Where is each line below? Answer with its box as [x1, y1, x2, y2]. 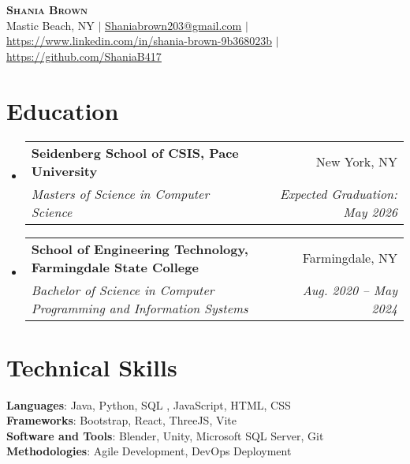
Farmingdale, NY [302, 249, 397, 267]
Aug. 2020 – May [302, 280, 397, 299]
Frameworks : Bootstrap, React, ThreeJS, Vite [6, 412, 237, 428]
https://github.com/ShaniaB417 [6, 47, 162, 64]
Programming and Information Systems [31, 298, 248, 317]
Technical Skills [6, 350, 177, 383]
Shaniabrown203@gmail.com [105, 17, 242, 33]
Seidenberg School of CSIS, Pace [31, 143, 239, 162]
